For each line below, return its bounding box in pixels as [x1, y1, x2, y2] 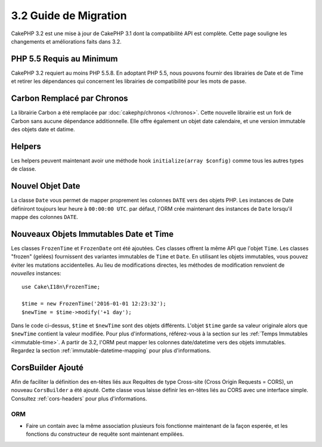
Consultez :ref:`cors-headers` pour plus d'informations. [11, 394, 147, 402]
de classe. [11, 165, 36, 172]
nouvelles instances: [11, 269, 62, 277]
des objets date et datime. [11, 125, 75, 132]
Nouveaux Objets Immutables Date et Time [11, 229, 174, 239]
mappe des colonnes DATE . [11, 213, 79, 220]
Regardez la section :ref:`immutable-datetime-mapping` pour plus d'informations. [11, 347, 211, 354]
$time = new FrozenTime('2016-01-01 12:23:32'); [21, 300, 166, 307]
